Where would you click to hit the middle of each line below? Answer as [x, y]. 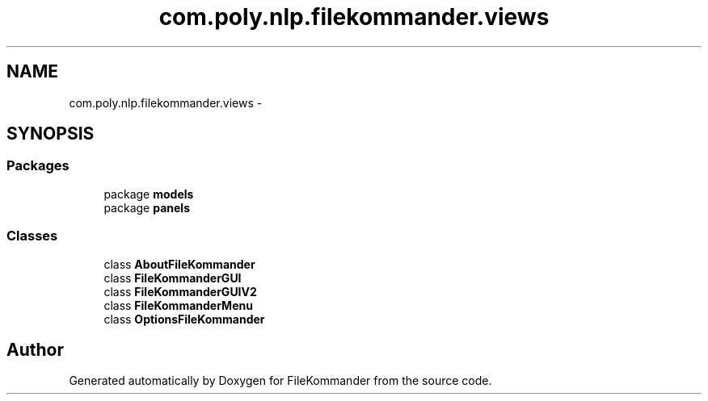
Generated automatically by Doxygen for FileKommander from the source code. [280, 381]
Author [35, 349]
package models [149, 194]
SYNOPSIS [51, 134]
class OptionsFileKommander [184, 319]
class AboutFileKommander [179, 264]
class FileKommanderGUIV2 [180, 291]
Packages [38, 166]
